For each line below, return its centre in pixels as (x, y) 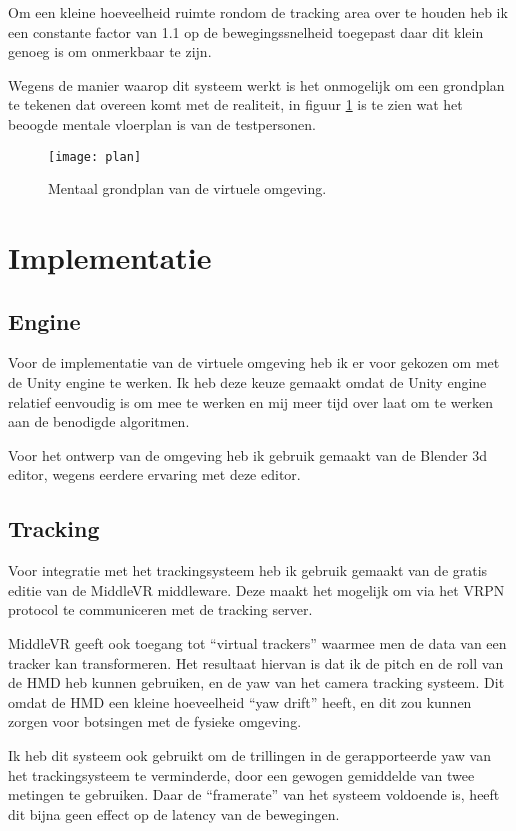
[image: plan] (95, 156)
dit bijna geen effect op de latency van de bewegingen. (174, 813)
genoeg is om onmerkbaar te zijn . (110, 51)
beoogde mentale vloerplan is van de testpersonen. (162, 123)
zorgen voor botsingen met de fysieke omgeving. (155, 721)
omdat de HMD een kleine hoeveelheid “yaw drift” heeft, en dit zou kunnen (240, 701)
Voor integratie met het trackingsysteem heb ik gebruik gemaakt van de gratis (248, 570)
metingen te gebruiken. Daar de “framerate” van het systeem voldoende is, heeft (254, 794)
